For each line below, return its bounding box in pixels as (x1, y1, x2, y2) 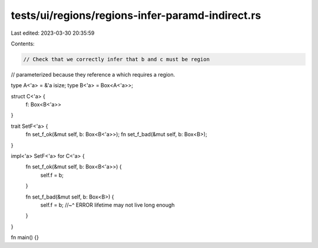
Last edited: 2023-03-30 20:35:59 (11, 29, 95, 37)
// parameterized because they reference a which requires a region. (11, 71, 175, 78)
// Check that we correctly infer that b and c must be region (23, 56, 210, 62)
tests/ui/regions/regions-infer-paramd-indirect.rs (11, 9, 261, 22)
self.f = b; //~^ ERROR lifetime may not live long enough (40, 201, 175, 209)
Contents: (11, 40, 35, 47)
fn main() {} (11, 234, 39, 241)
